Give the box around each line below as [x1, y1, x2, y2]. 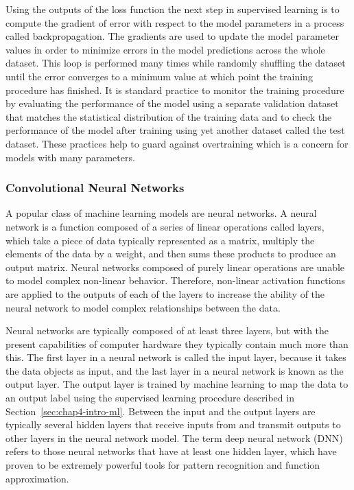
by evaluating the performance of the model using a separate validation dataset [5, 96, 339, 110]
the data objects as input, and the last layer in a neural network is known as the [5, 363, 344, 377]
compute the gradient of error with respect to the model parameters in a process [5, 15, 344, 30]
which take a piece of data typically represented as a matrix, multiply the [5, 233, 315, 247]
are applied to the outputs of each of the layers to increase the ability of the [5, 286, 325, 301]
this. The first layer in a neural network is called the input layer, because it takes [5, 350, 346, 364]
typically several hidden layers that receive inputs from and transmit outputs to [5, 417, 341, 432]
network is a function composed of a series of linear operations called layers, [5, 219, 324, 233]
